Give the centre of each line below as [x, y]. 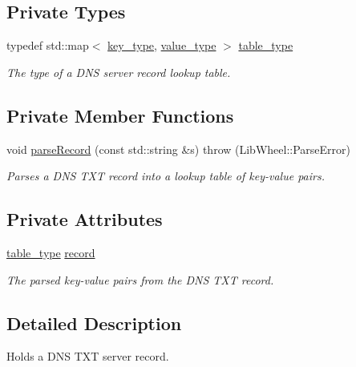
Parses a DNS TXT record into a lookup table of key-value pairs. [166, 176]
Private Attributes [85, 219]
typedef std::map [48, 45]
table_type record [51, 252]
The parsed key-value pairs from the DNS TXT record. [140, 279]
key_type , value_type [162, 45]
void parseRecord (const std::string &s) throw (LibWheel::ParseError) [178, 149]
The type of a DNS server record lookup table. [119, 72]
